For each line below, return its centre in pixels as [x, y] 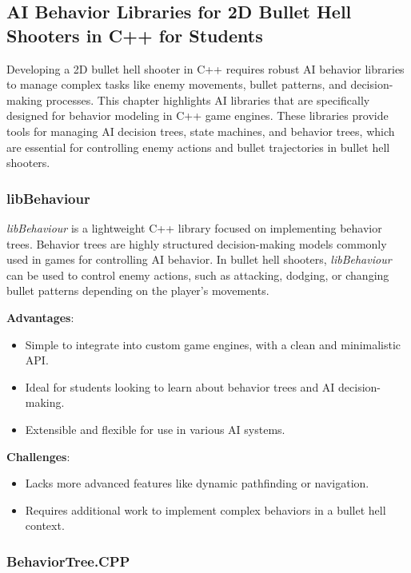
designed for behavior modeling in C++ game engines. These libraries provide [198, 115]
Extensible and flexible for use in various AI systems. [155, 429]
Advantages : [40, 317]
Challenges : [38, 456]
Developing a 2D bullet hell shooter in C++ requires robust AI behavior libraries [205, 68]
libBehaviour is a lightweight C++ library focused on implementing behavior [194, 227]
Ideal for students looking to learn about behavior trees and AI [180, 386]
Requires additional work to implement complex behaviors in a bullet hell [205, 509]
